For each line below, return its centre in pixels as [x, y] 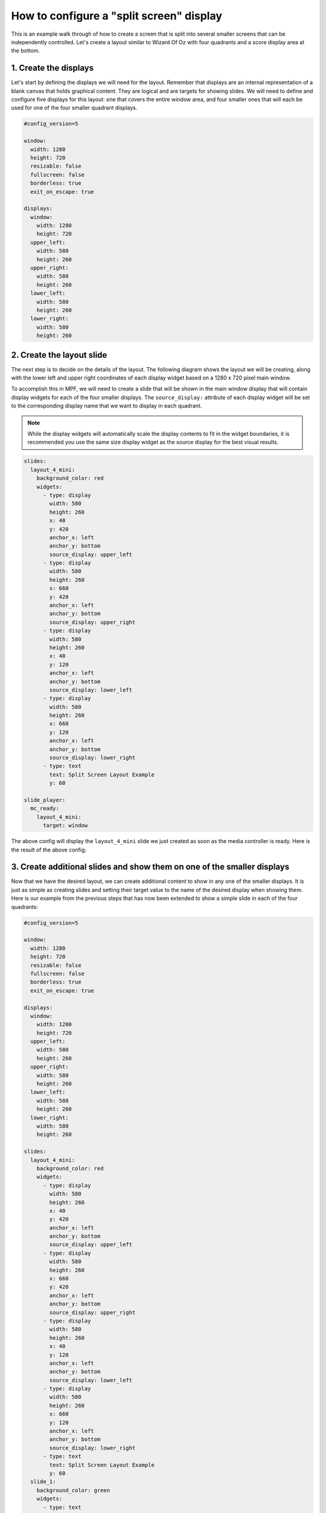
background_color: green [73, 1490]
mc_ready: [45, 809]
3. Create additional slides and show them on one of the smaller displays [150, 867]
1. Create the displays [52, 68]
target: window [66, 825]
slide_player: [45, 800]
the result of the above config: [49, 850]
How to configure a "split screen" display [117, 16]
